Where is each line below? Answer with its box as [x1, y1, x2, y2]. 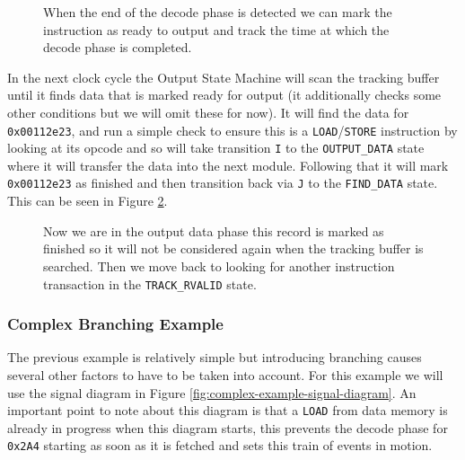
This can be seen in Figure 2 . [7, 191, 168, 210]
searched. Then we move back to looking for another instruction [43, 256, 395, 275]
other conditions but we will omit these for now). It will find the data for [7, 102, 409, 121]
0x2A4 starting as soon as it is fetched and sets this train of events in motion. [7, 436, 433, 455]
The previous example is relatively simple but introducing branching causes [7, 348, 422, 367]
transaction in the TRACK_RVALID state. [43, 274, 257, 293]
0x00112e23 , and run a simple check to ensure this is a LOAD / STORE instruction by [7, 120, 458, 139]
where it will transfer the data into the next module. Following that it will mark [7, 155, 449, 174]
